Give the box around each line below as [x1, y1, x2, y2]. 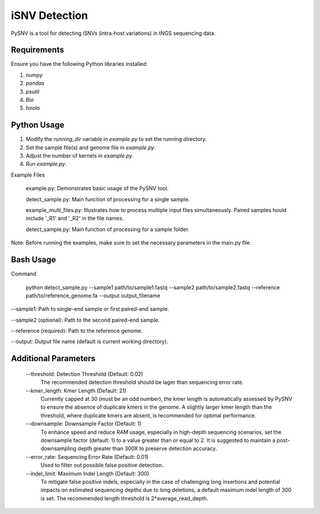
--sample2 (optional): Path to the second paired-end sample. [11, 316, 160, 323]
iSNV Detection [11, 9, 88, 22]
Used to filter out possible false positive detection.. [40, 462, 165, 469]
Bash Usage [11, 255, 56, 265]
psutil [25, 88, 40, 95]
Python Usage [11, 120, 65, 130]
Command [11, 270, 37, 278]
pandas [25, 80, 45, 87]
